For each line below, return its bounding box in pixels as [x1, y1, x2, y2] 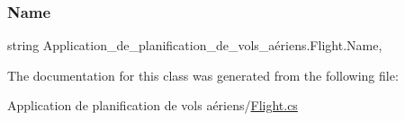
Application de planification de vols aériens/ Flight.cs [7, 96, 298, 115]
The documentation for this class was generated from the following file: [7, 65, 399, 84]
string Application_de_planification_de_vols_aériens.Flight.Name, [7, 36, 382, 55]
